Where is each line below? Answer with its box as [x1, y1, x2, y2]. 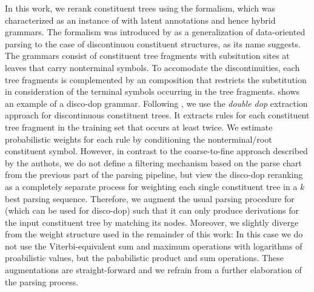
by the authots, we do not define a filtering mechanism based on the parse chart [5, 156, 302, 169]
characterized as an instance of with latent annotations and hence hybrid [5, 13, 276, 26]
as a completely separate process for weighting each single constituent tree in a [5, 180, 298, 192]
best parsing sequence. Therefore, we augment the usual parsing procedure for [5, 192, 295, 205]
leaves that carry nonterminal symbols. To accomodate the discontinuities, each [5, 61, 300, 73]
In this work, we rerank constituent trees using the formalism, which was [5, 2, 275, 14]
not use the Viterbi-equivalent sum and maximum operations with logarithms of [5, 239, 302, 252]
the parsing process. [5, 275, 79, 288]
